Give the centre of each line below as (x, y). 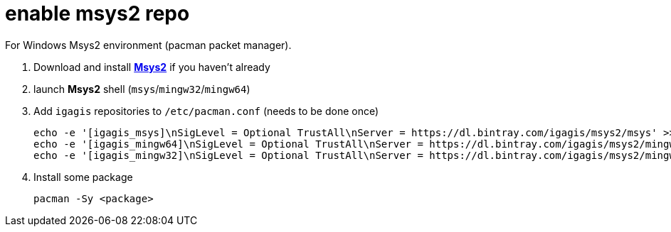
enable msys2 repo (97, 13)
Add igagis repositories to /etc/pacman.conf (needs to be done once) (206, 111)
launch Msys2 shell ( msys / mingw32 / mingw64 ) (142, 89)
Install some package (83, 177)
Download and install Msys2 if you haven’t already (152, 67)
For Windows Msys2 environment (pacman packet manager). (148, 45)
